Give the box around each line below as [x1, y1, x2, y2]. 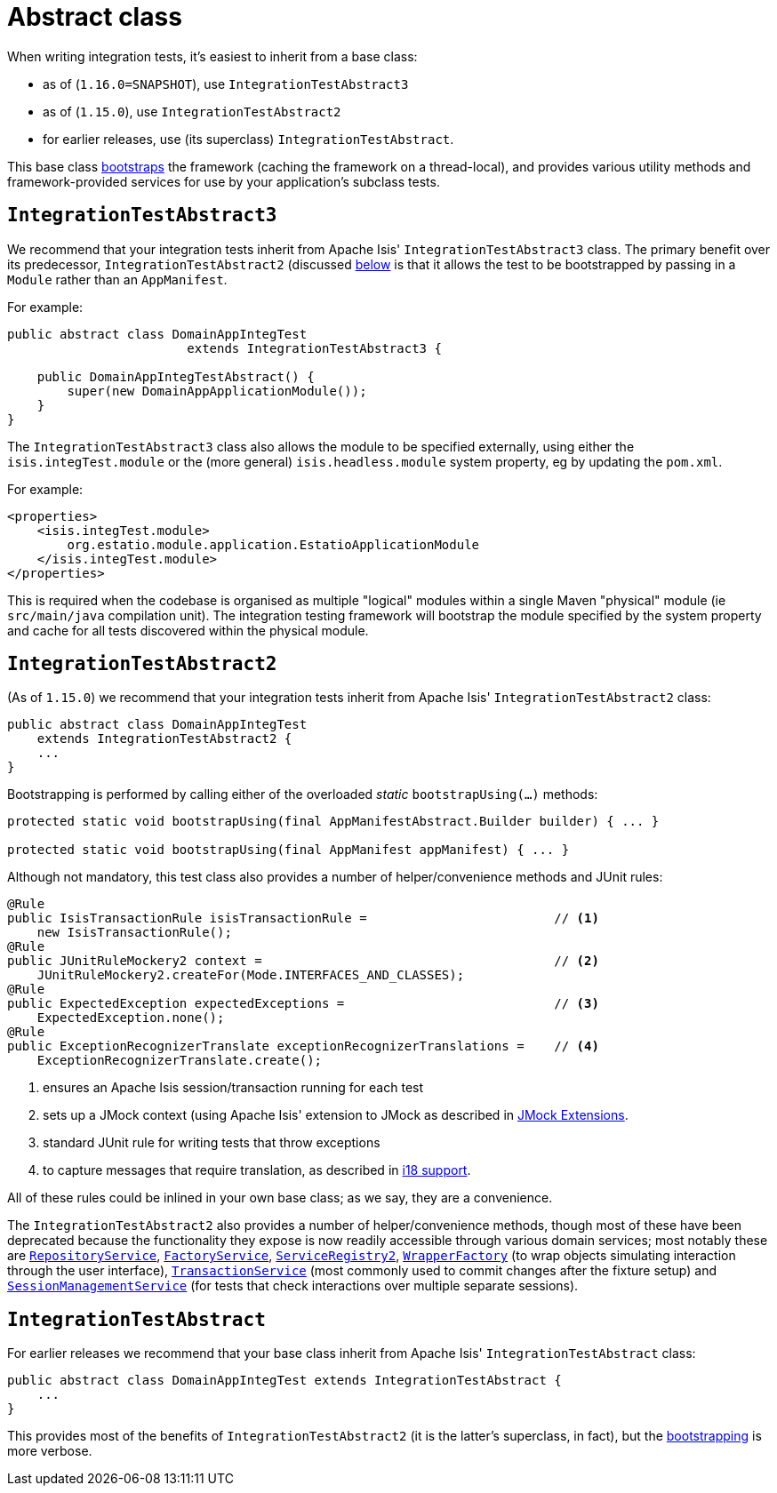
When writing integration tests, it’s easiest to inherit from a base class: [7, 48, 418, 64]
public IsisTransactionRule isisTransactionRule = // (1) [7, 911, 599, 926]
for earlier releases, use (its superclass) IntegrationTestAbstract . [43, 131, 454, 147]
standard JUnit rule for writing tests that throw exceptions [43, 1135, 380, 1151]
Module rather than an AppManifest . [7, 271, 228, 287]
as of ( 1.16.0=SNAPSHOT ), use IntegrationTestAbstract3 [43, 76, 409, 92]
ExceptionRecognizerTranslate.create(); [36, 1053, 323, 1068]
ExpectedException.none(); [36, 1010, 225, 1026]
